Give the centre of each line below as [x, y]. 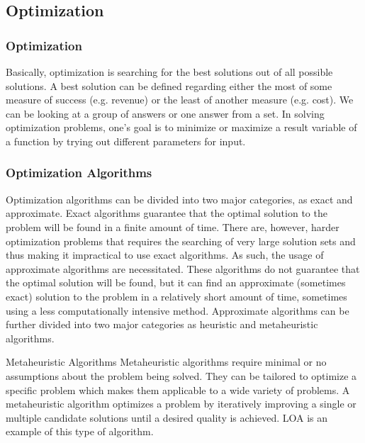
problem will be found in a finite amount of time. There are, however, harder [173, 226]
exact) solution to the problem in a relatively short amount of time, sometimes [176, 296]
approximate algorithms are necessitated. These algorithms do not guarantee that [183, 268]
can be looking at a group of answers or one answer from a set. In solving [165, 113]
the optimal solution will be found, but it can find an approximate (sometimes [176, 282]
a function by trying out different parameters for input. [126, 141]
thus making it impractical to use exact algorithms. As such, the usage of [165, 255]
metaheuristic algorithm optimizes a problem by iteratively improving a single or [181, 404]
